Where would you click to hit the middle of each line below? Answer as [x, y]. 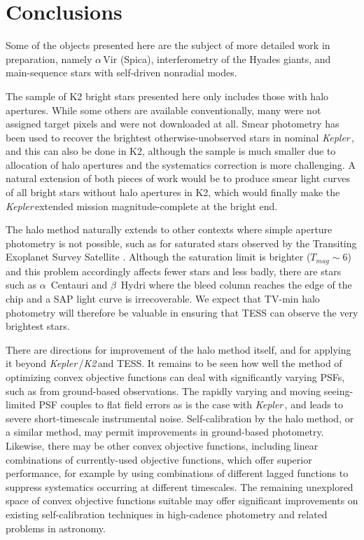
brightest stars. [38, 326]
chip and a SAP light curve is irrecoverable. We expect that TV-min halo [163, 299]
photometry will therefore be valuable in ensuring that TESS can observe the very [182, 312]
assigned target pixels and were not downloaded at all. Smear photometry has [173, 124]
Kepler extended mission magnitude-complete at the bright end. [142, 206]
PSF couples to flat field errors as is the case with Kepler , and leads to [191, 404]
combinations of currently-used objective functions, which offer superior [159, 459]
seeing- [338, 390]
